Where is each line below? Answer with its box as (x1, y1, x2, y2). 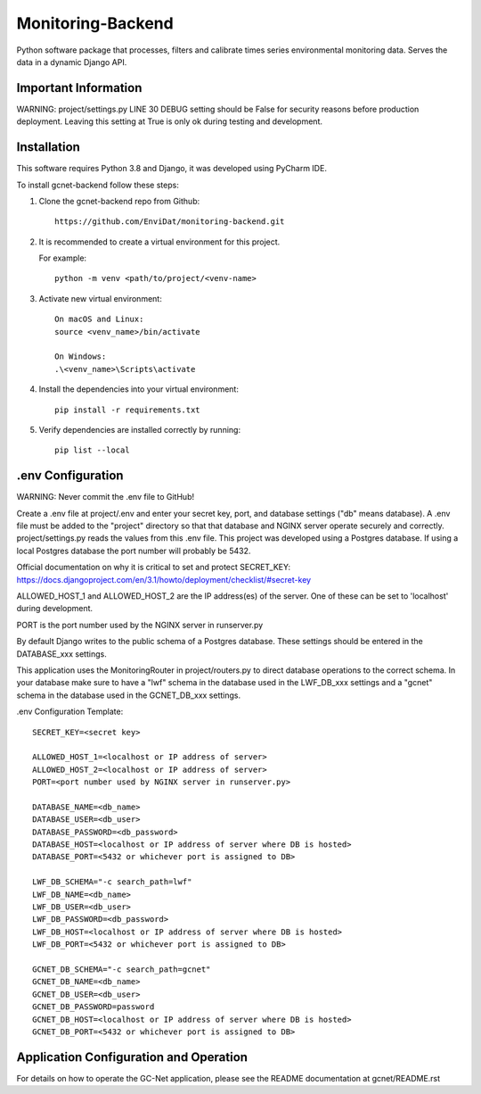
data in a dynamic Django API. (16, 56, 127, 67)
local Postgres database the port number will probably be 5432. (16, 545, 251, 556)
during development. (16, 603, 94, 614)
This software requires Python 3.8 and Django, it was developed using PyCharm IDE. (16, 163, 327, 174)
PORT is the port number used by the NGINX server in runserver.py (16, 619, 264, 630)
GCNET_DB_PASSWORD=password (32, 1002, 155, 1012)
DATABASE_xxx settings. (16, 648, 107, 659)
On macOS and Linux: (54, 314, 144, 325)
